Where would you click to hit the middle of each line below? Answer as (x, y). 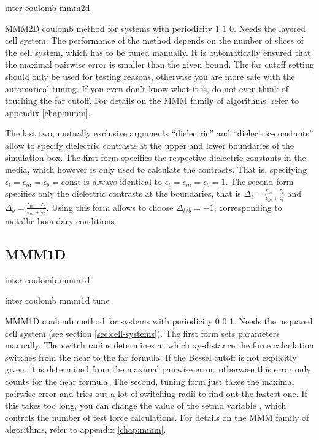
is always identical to (123, 181)
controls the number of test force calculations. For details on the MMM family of (157, 417)
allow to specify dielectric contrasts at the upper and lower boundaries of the (150, 145)
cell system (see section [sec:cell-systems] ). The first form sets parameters (142, 333)
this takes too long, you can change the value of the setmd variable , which (146, 405)
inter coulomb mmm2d (48, 7)
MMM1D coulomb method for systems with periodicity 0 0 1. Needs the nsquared (159, 321)
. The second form (259, 181)
